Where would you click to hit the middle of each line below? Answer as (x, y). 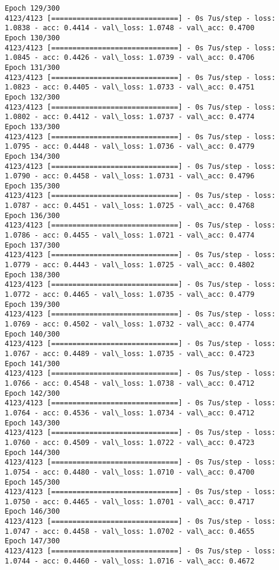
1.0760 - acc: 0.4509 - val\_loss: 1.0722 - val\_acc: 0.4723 (130, 442)
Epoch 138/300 (33, 275)
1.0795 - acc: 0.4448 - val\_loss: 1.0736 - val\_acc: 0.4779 (130, 147)
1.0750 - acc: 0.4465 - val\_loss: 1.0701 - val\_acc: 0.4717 (130, 502)
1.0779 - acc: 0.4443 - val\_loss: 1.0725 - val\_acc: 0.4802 (130, 265)
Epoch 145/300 (33, 482)
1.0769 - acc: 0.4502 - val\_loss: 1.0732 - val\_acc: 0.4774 (130, 324)
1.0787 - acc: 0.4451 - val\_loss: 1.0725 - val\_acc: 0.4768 (130, 206)
